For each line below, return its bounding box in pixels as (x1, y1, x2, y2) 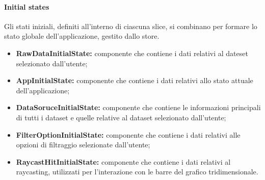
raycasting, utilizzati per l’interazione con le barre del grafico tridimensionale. (16, 166, 258, 177)
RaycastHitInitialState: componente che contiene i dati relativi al (16, 156, 231, 167)
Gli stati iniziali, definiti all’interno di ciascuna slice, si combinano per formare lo (4, 20, 257, 31)
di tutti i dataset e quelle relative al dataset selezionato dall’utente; (16, 112, 226, 122)
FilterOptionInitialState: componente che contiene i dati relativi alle (16, 129, 241, 140)
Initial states (4, 1, 49, 12)
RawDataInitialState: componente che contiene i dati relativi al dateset (16, 47, 248, 58)
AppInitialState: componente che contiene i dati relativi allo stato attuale (16, 75, 253, 86)
